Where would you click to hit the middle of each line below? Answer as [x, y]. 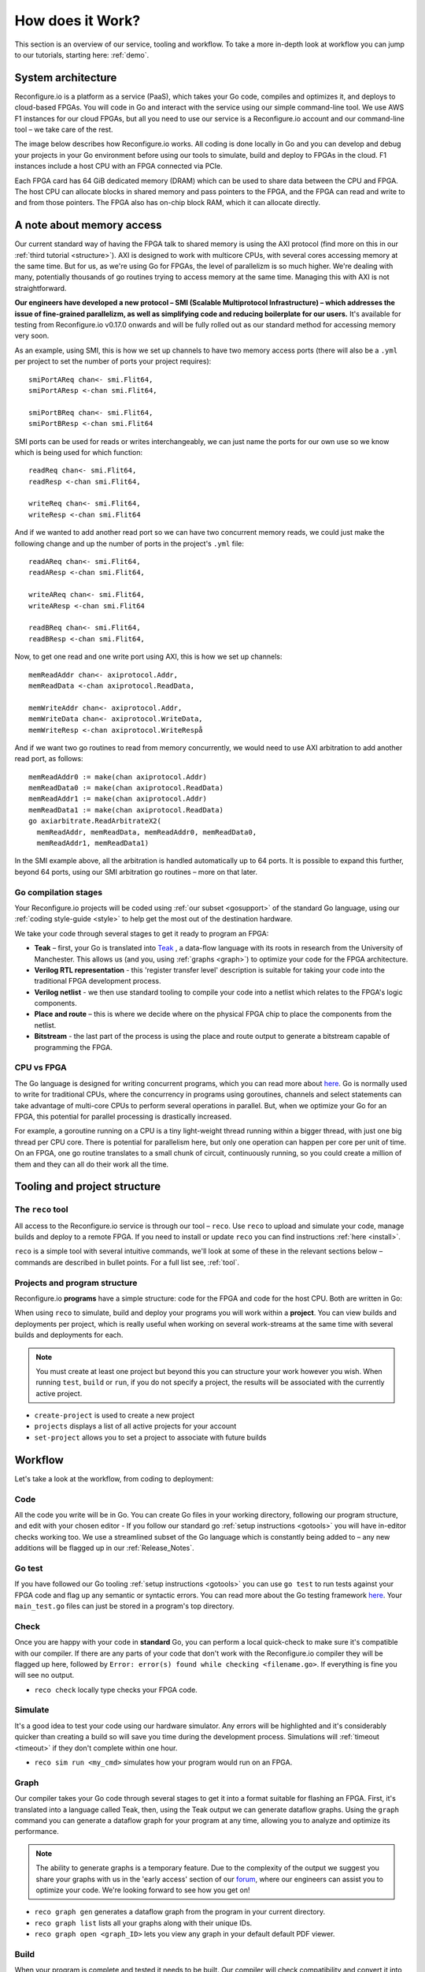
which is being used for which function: [79, 452]
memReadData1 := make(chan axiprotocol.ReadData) [126, 810]
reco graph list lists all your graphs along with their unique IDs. [143, 1923]
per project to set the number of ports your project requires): [113, 361]
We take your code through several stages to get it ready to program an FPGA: [142, 933]
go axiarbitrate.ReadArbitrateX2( [95, 821]
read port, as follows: [49, 759]
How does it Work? [78, 21]
